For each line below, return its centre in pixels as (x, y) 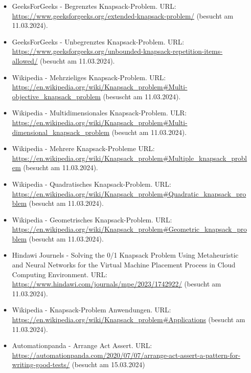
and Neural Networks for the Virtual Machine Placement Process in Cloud (124, 265)
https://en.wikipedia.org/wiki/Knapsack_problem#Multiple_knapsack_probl (129, 158)
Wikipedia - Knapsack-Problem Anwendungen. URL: (91, 310)
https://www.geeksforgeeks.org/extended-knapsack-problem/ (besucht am (123, 15)
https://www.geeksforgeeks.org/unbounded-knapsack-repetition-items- (117, 51)
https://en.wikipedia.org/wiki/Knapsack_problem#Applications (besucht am (128, 319)
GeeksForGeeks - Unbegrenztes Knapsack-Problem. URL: (98, 41)
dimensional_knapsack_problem (61, 132)
